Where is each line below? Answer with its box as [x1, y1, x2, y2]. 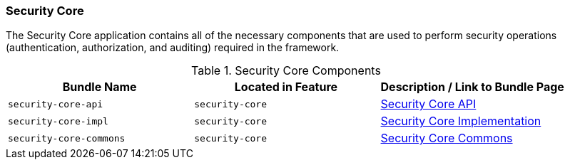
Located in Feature [234, 80, 338, 95]
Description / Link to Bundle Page [380, 80, 564, 95]
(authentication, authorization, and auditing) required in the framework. [6, 41, 340, 54]
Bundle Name [62, 80, 137, 95]
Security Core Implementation [380, 114, 541, 129]
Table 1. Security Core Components [191, 63, 381, 78]
